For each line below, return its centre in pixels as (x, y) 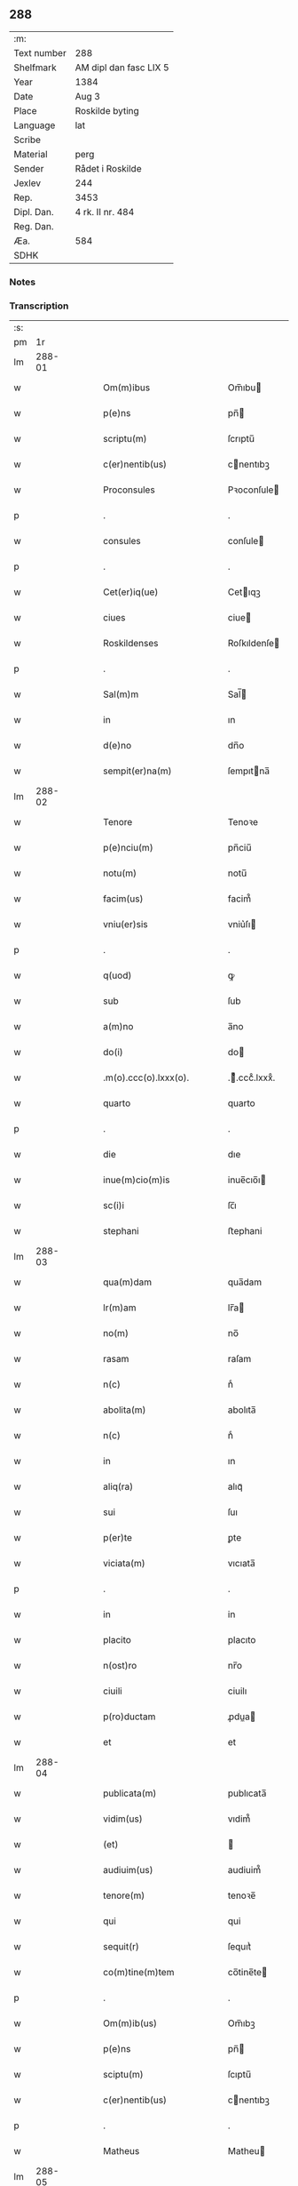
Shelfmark (35, 68)
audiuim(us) (128, 1870)
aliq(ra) (118, 1486)
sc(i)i (114, 1205)
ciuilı (237, 1691)
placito (117, 1640)
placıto (242, 1640)
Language (35, 125)
